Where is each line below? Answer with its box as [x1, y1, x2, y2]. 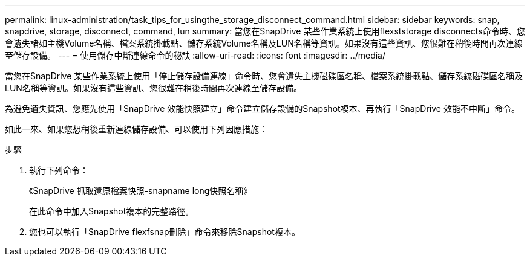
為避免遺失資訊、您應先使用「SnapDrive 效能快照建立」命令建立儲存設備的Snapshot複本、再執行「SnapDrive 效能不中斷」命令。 [5, 103, 520, 114]
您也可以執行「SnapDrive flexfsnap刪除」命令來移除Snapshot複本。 [29, 227, 300, 237]
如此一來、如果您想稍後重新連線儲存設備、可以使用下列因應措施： [5, 124, 267, 134]
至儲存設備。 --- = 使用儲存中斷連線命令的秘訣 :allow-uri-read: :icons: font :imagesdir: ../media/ [5, 50, 386, 60]
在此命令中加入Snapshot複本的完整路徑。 [29, 206, 194, 216]
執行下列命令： [29, 165, 88, 175]
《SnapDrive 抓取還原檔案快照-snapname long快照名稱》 [29, 185, 252, 196]
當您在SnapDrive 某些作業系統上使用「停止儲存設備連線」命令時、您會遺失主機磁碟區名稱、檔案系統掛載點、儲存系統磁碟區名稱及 [5, 71, 523, 81]
